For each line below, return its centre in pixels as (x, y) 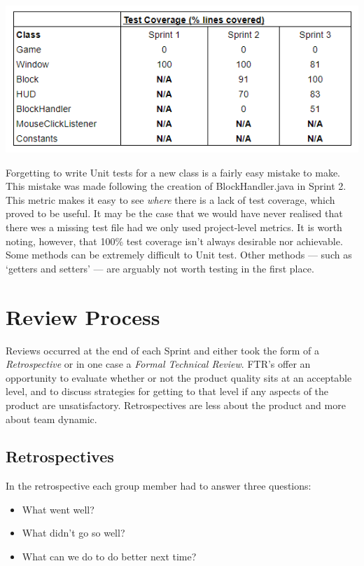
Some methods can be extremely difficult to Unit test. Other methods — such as (179, 255)
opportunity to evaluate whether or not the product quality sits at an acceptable (179, 377)
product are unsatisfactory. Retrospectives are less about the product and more (176, 405)
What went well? (58, 509)
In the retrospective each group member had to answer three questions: (159, 486)
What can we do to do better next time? (109, 557)
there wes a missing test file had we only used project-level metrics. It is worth (174, 227)
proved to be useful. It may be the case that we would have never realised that (174, 213)
